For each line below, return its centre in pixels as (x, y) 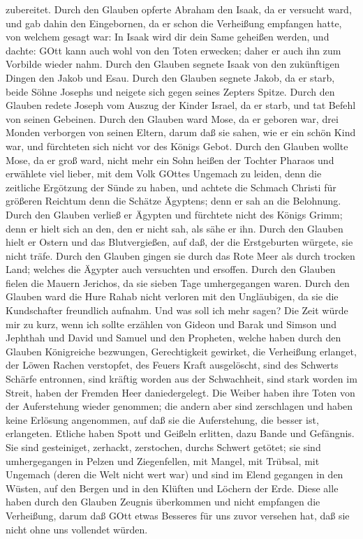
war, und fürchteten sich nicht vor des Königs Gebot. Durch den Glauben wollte (177, 146)
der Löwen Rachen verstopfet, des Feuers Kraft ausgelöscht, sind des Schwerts (172, 365)
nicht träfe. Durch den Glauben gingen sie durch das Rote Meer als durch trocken (180, 255)
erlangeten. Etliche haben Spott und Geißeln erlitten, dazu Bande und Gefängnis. (180, 433)
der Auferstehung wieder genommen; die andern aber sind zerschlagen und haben (179, 406)
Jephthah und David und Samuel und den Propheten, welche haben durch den (173, 338)
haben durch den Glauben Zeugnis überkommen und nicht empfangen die (163, 502)
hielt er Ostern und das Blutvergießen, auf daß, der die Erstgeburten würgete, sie (179, 242)
